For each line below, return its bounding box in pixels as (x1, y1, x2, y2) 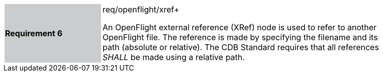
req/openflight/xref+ (103, 4, 179, 14)
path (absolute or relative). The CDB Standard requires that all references (103, 42, 379, 52)
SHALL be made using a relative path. (103, 52, 245, 62)
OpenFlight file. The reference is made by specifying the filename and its (103, 32, 378, 42)
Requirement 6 (5, 28, 63, 38)
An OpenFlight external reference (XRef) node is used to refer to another (103, 22, 377, 32)
